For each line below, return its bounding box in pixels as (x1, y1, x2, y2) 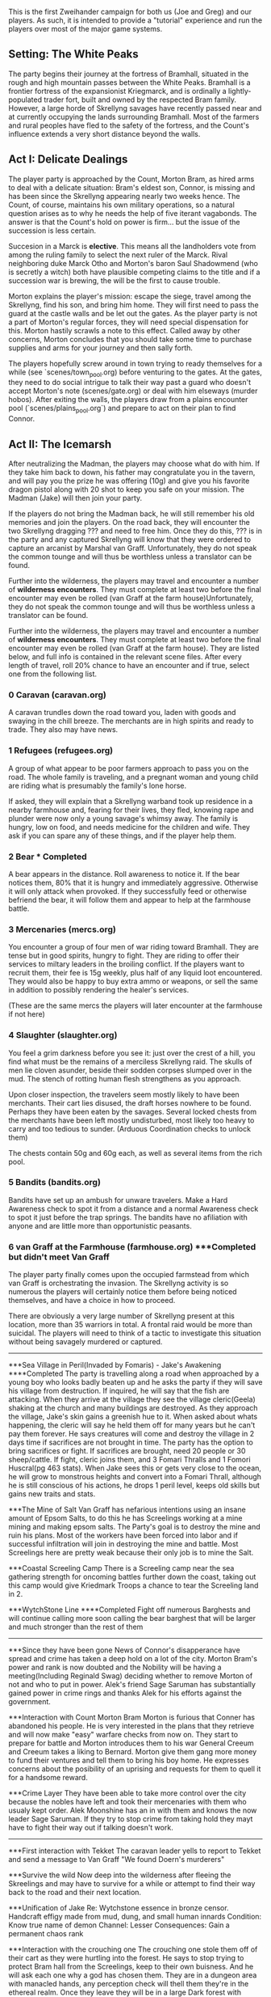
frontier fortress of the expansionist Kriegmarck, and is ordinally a (8, 86, 227, 95)
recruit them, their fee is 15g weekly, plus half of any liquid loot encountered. (8, 968, 263, 978)
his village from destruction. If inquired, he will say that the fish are (8, 1386, 230, 1396)
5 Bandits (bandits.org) (8, 1177, 101, 1188)
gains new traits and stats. (8, 1489, 96, 1499)
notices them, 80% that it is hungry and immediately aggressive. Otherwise (8, 878, 259, 887)
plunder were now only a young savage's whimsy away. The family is (8, 813, 239, 823)
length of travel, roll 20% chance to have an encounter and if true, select (8, 661, 250, 671)
